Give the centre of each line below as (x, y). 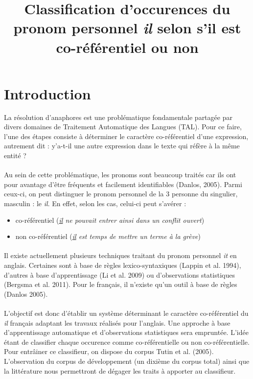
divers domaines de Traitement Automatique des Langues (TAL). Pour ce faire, (123, 127)
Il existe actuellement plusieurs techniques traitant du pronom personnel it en (120, 255)
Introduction (47, 93)
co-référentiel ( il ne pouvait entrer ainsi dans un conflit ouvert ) (110, 220)
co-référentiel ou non (127, 47)
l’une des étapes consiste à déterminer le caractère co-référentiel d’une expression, (126, 136)
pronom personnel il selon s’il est (127, 28)
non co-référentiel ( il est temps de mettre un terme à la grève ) (108, 236)
